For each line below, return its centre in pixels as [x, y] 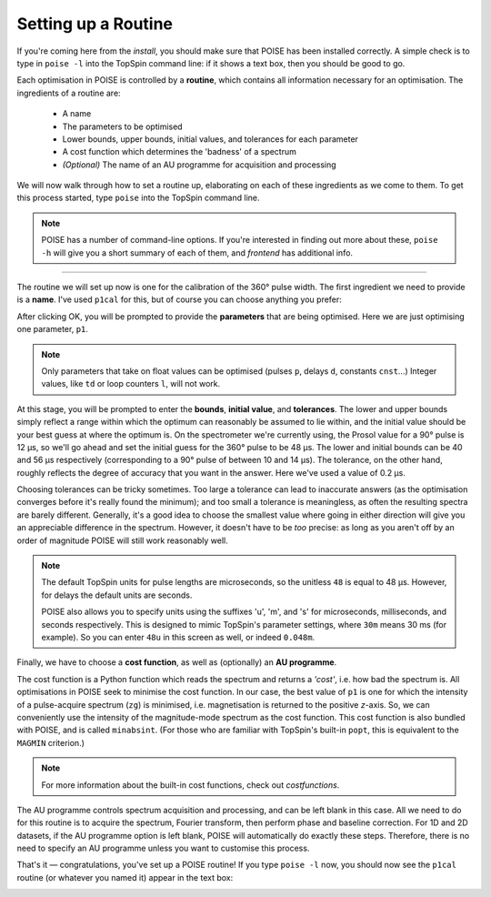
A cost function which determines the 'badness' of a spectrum [180, 152]
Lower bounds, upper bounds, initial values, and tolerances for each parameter [210, 139]
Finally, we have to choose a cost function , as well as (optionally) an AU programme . [177, 662]
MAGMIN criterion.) [51, 742]
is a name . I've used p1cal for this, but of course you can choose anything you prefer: [180, 299]
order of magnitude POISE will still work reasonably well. [123, 540]
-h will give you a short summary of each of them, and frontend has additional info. [197, 252]
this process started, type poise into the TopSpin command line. [138, 198]
